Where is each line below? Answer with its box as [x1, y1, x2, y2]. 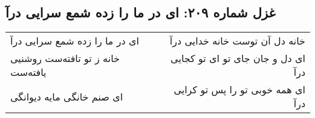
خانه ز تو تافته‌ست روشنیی [10, 51, 120, 66]
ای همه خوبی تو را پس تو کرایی [174, 82, 305, 97]
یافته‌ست [10, 65, 47, 79]
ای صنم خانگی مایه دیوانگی [10, 89, 123, 104]
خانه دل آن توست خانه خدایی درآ [169, 34, 305, 48]
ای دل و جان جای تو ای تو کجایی [170, 51, 305, 66]
